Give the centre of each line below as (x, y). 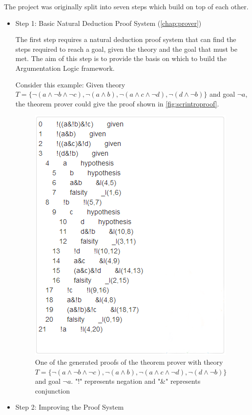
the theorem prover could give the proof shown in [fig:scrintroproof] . (117, 103)
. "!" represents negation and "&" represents (136, 381)
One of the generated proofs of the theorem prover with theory (129, 362)
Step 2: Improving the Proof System (70, 407)
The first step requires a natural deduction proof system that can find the (126, 39)
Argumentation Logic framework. (65, 68)
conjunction (52, 390)
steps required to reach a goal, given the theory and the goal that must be (126, 49)
